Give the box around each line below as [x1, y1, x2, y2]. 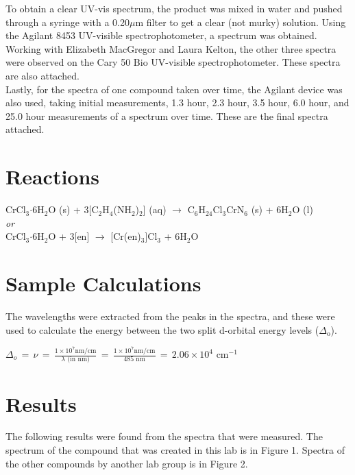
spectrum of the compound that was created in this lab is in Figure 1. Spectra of [5, 443, 345, 457]
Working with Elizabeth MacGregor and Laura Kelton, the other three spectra [5, 41, 336, 56]
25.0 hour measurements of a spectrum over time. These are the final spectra [5, 108, 328, 123]
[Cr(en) [110, 229, 141, 243]
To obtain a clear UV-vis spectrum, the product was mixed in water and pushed [5, 1, 343, 15]
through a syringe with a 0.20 [5, 14, 130, 29]
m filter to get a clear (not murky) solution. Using [135, 14, 346, 29]
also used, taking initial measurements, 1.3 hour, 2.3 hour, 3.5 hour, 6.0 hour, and [5, 95, 350, 110]
